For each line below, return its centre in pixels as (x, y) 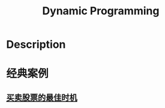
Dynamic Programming (101, 11)
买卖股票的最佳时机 (42, 98)
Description (36, 44)
